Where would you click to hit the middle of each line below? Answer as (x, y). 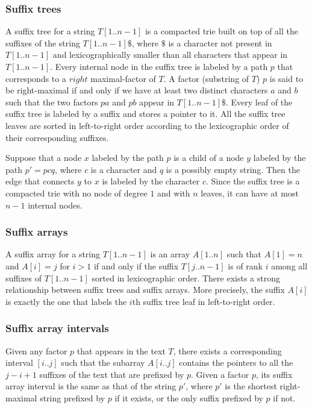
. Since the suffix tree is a (253, 181)
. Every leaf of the (259, 102)
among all (289, 265)
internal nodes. (55, 205)
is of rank (245, 265)
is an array (170, 254)
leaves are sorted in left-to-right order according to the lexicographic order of (147, 125)
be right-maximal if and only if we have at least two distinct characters (137, 90)
